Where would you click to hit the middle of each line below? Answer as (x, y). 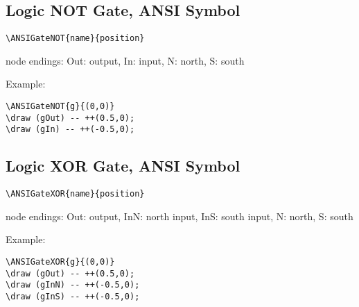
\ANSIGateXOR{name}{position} (75, 194)
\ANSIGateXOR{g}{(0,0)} (60, 262)
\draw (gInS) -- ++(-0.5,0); (73, 297)
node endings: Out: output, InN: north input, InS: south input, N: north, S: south (179, 216)
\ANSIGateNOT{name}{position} (75, 39)
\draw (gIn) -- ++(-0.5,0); (70, 130)
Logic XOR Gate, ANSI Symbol (123, 166)
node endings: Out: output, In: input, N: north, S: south (125, 60)
